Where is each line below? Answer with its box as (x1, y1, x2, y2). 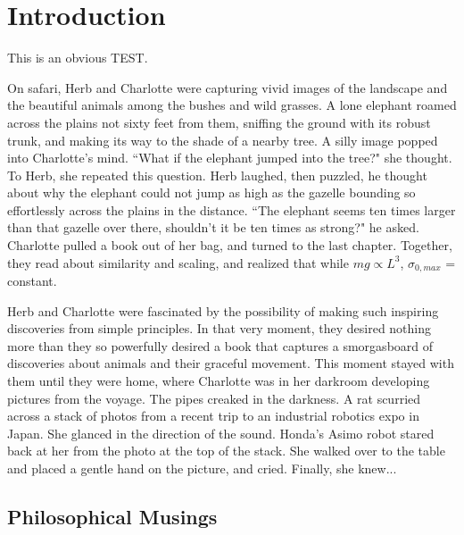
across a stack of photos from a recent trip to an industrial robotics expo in (7, 406, 419, 425)
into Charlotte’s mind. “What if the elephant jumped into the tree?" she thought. (7, 148, 452, 167)
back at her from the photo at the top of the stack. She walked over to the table (7, 441, 445, 460)
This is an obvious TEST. (7, 48, 148, 67)
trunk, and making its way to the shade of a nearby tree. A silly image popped (7, 130, 438, 149)
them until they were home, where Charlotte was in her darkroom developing (7, 372, 430, 390)
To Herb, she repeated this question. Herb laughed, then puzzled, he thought (7, 165, 427, 184)
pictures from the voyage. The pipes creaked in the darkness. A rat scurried (7, 389, 421, 407)
